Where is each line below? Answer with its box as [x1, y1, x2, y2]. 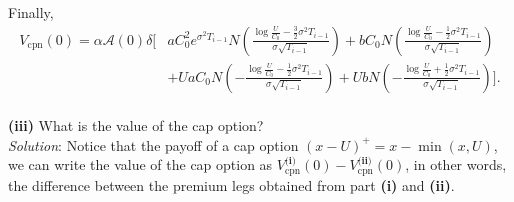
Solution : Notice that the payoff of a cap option [8, 134, 299, 155]
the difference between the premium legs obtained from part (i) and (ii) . [8, 174, 455, 195]
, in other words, [405, 154, 507, 175]
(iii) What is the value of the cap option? [8, 115, 264, 136]
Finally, [8, 2, 54, 22]
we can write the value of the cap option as [8, 154, 273, 175]
